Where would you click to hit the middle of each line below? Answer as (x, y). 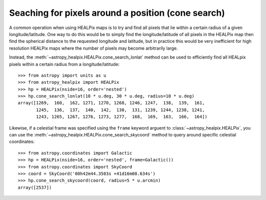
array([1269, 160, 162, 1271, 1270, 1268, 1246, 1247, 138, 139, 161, (111, 103)
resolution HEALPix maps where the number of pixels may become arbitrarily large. (94, 48)
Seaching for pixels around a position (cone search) (117, 13)
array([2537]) (35, 187)
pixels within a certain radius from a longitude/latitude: (64, 64)
